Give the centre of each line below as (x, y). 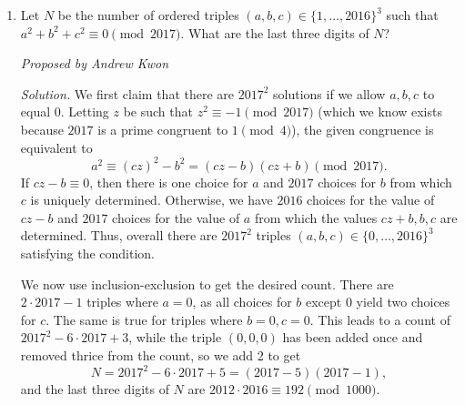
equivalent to (56, 147)
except (324, 302)
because (42, 129)
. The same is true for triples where (144, 319)
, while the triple (175, 337)
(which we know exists (380, 111)
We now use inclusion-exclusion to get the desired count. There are (207, 283)
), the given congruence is (363, 129)
